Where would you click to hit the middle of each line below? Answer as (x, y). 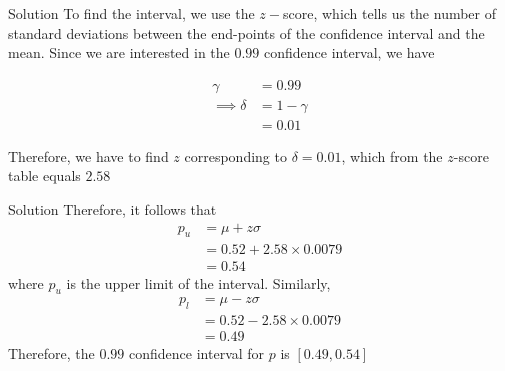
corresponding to (235, 155)
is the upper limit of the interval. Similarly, (198, 282)
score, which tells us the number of (390, 13)
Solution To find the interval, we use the (131, 13)
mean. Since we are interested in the (119, 52)
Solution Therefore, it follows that (112, 209)
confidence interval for (197, 353)
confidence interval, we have (349, 52)
